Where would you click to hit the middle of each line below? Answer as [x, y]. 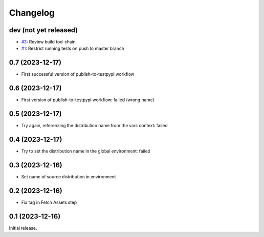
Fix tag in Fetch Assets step [49, 202]
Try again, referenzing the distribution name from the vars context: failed [95, 126]
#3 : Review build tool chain [48, 42]
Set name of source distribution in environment [69, 176]
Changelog [32, 13]
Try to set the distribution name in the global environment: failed [86, 151]
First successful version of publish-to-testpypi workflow [78, 74]
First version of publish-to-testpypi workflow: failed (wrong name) [88, 100]
